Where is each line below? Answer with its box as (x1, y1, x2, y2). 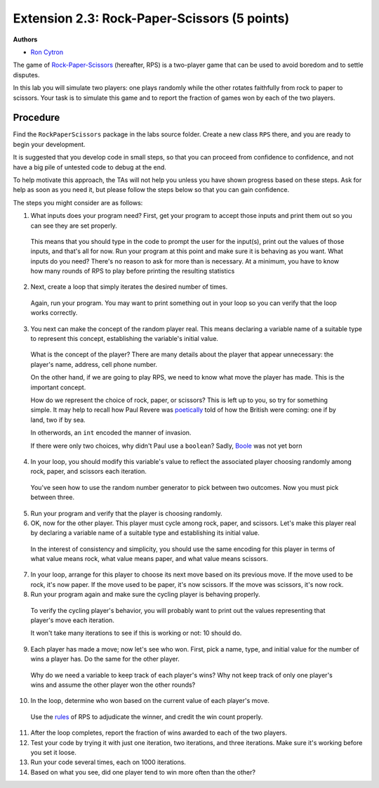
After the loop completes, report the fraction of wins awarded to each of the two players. (30, 728, 288, 737)
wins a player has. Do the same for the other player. (30, 654, 180, 664)
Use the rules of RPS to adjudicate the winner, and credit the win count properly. (30, 712, 263, 721)
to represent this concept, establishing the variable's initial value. (30, 335, 219, 343)
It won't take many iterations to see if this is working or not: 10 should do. (30, 629, 242, 638)
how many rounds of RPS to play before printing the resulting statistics (30, 267, 235, 276)
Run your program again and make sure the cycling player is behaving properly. (30, 590, 260, 599)
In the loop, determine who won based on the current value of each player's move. (30, 697, 270, 705)
